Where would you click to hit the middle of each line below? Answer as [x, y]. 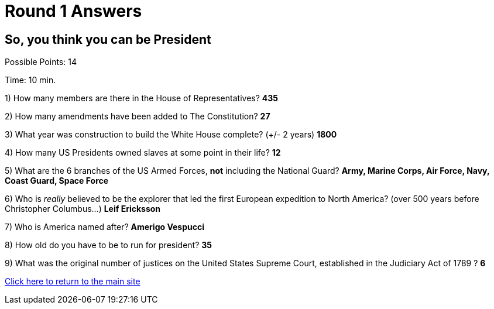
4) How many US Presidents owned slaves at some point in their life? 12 [143, 153]
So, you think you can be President [108, 39]
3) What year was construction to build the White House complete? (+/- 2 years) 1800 [171, 135]
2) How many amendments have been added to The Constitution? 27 [138, 116]
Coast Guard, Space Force [57, 181]
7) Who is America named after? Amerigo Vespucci [104, 227]
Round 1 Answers [73, 11]
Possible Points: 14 [41, 62]
